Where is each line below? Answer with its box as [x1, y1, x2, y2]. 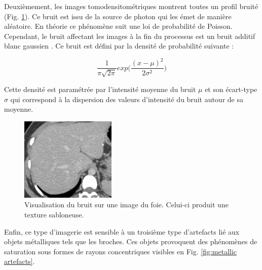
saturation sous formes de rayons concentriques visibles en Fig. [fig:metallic [4, 246, 237, 256]
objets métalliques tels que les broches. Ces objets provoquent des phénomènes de [4, 236, 257, 247]
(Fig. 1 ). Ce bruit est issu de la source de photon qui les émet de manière [4, 11, 232, 21]
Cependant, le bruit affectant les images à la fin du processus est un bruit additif [4, 30, 255, 41]
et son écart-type [205, 83, 257, 94]
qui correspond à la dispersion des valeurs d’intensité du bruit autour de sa [10, 94, 243, 104]
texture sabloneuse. [24, 209, 84, 220]
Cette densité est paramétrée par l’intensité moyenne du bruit [4, 83, 196, 94]
